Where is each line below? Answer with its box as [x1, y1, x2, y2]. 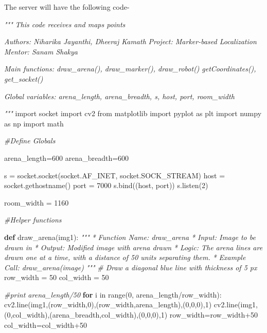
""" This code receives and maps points [4, 18, 126, 29]
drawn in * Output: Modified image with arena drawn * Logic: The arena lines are [4, 242, 263, 252]
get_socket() [4, 73, 43, 84]
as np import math [4, 118, 64, 128]
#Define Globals [4, 135, 56, 146]
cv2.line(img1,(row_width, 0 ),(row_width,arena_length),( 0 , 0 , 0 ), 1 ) [4, 299, 212, 310]
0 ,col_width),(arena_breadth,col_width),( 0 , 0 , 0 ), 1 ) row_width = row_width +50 [7, 309, 258, 320]
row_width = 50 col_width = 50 [4, 272, 109, 283]
